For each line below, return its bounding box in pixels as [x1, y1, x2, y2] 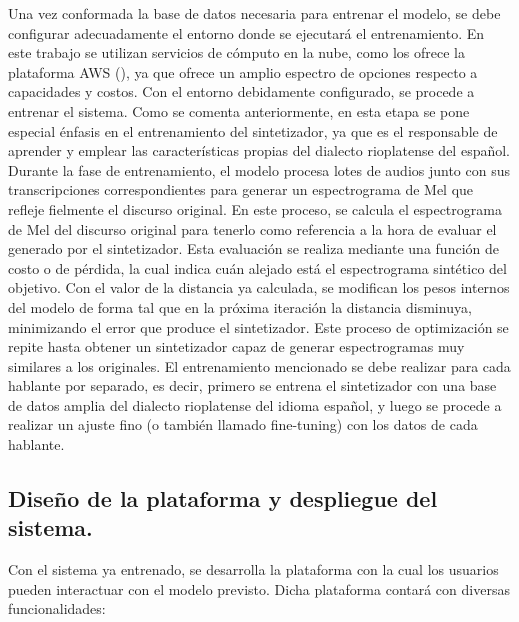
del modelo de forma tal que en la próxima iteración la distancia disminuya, [8, 296, 472, 317]
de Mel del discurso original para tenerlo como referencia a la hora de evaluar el [8, 218, 497, 239]
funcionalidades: [8, 598, 106, 619]
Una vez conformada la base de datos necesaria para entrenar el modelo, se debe [8, 3, 501, 23]
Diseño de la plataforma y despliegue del [8, 483, 438, 514]
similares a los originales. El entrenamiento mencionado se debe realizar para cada [8, 355, 511, 376]
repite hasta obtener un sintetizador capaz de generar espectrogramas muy [8, 336, 465, 357]
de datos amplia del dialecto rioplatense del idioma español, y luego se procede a [8, 394, 502, 415]
